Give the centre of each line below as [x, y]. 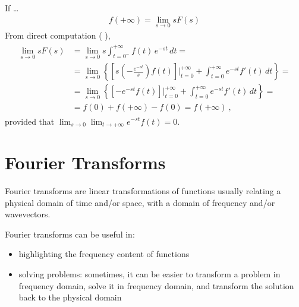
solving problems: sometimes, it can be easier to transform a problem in [149, 274]
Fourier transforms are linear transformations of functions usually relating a [143, 191]
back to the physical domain [70, 297]
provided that [30, 121]
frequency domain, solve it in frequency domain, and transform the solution [156, 285]
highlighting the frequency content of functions [104, 254]
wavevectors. [28, 214]
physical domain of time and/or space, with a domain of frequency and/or [140, 202]
